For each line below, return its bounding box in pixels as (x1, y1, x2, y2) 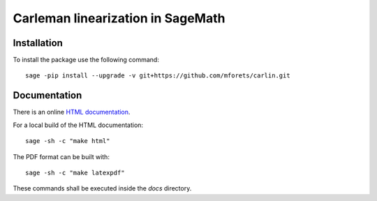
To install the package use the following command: (13, 56, 160, 64)
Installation (13, 37, 63, 49)
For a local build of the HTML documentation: (13, 121, 143, 129)
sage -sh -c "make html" (25, 137, 110, 145)
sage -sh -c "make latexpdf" (25, 168, 125, 177)
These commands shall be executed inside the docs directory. (13, 184, 192, 193)
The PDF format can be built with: (13, 152, 110, 161)
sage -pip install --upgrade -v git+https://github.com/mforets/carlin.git (25, 72, 290, 80)
